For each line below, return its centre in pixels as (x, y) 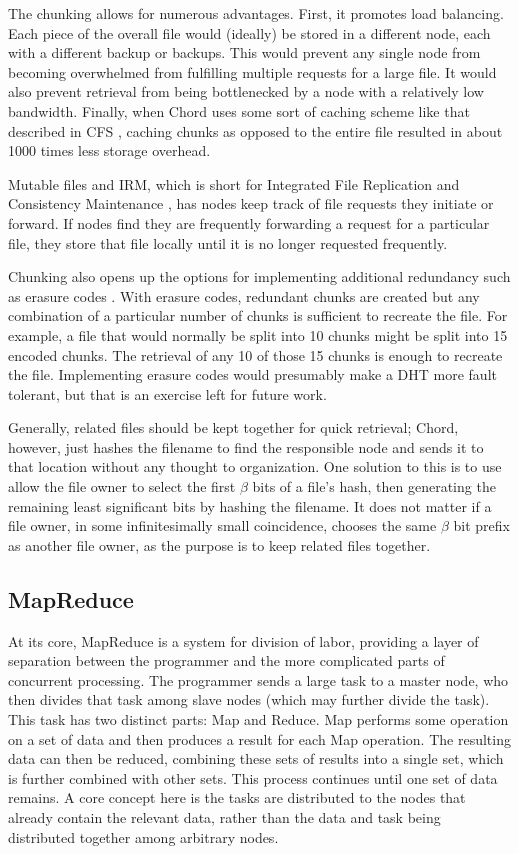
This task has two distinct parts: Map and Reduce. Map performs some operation (258, 719)
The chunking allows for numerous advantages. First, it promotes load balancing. (256, 13)
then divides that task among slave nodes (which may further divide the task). (249, 699)
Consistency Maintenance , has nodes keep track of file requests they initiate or (251, 203)
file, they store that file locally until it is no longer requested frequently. (228, 242)
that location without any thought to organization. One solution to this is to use (255, 466)
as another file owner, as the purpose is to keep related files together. (219, 544)
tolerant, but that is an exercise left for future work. (167, 393)
